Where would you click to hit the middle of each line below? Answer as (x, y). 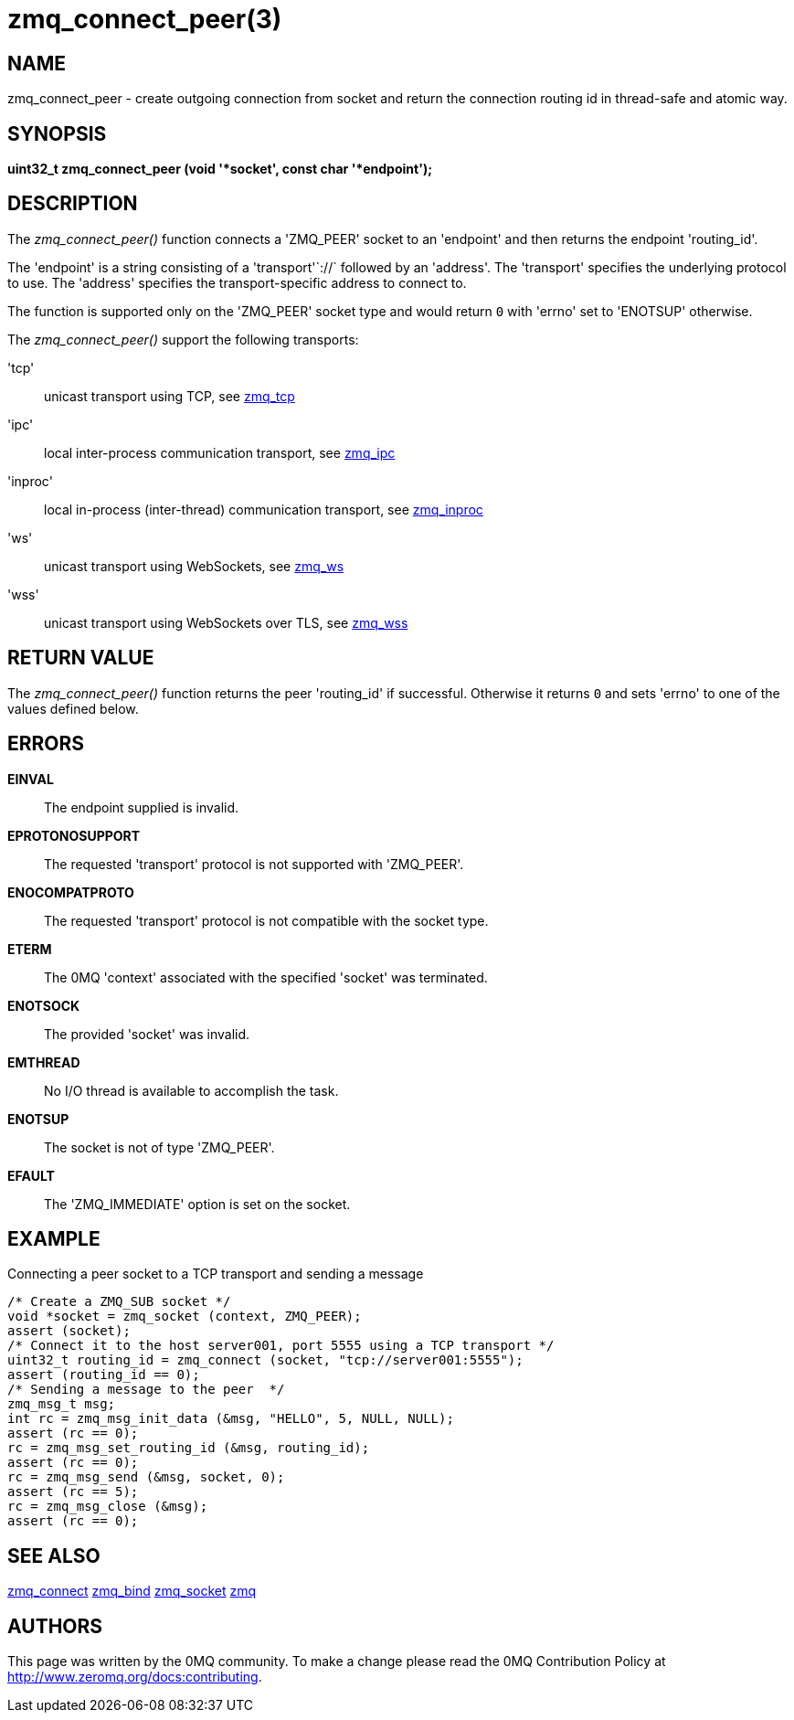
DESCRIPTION (73, 204)
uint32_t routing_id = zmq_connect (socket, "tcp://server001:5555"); (265, 1360)
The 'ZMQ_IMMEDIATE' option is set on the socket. (197, 1204)
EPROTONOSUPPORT (74, 835)
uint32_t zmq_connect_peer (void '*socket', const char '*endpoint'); (220, 169)
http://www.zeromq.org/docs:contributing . (135, 1677)
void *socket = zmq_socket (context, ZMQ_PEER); (185, 1317)
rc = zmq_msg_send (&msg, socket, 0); (146, 1477)
